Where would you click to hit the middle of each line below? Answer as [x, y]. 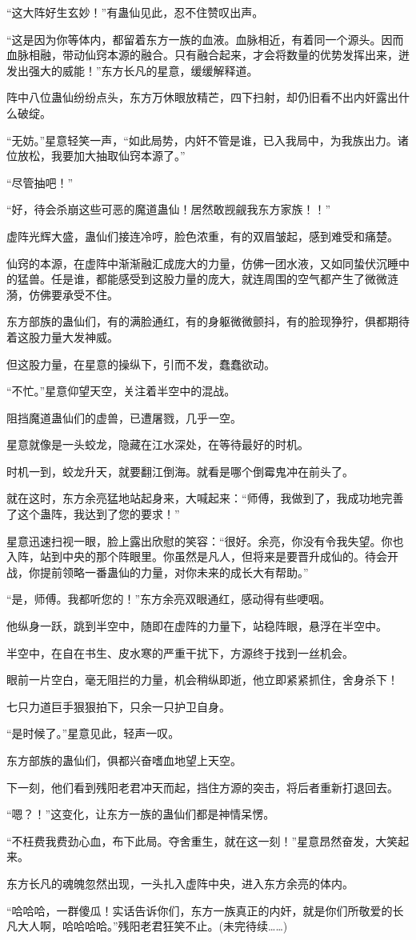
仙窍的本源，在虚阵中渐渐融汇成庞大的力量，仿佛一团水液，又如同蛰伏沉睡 [202, 263]
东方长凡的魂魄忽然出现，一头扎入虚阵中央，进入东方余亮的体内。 [180, 883]
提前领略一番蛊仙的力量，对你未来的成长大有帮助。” [174, 572]
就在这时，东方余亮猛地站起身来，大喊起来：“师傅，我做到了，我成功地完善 [205, 498]
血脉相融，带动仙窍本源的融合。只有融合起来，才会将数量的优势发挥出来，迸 [208, 55]
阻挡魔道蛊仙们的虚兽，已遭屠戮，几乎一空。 [124, 417]
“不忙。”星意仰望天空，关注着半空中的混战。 [121, 391]
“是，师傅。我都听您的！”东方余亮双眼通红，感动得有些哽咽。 [169, 599]
